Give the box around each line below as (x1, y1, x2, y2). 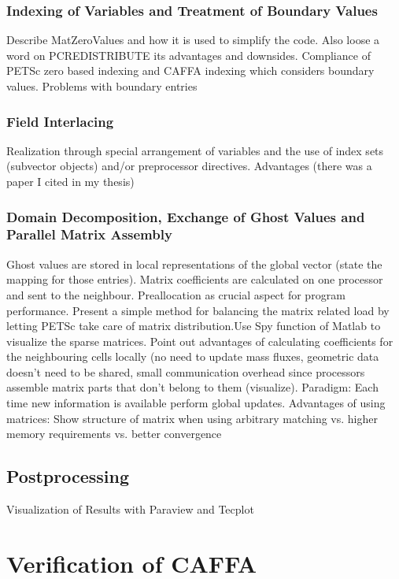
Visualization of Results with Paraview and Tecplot (6, 501, 254, 518)
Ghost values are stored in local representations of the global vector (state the (6, 255, 382, 272)
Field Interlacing (6, 111, 114, 131)
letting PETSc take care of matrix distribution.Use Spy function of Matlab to (6, 317, 381, 334)
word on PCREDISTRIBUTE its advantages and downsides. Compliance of (6, 46, 371, 63)
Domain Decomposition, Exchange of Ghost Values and (6, 206, 365, 226)
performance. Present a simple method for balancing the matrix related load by (6, 302, 390, 318)
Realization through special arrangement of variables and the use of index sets (6, 142, 384, 158)
